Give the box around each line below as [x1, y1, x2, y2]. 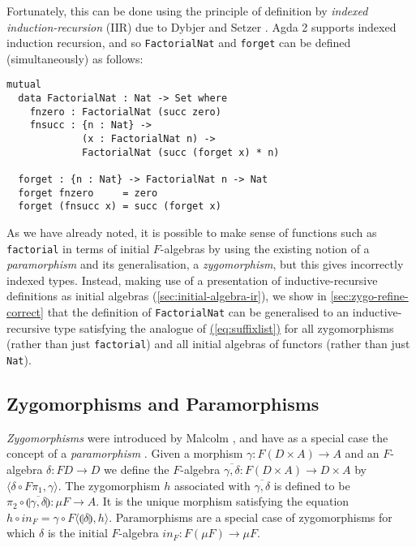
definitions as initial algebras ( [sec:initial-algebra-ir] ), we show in [6, 287, 327, 304]
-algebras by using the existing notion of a [160, 239, 370, 256]
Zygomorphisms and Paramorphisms [6, 390, 320, 416]
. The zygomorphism [58, 476, 161, 493]
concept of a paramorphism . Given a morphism [6, 445, 243, 462]
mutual [6, 79, 41, 91]
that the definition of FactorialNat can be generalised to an [47, 304, 350, 321]
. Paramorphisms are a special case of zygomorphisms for [109, 508, 392, 525]
